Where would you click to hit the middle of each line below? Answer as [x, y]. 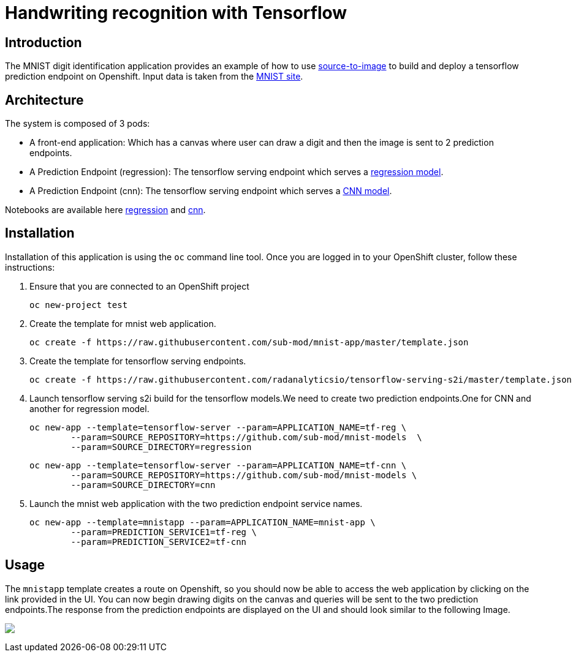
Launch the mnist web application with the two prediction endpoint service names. [196, 503]
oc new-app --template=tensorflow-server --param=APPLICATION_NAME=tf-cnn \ [218, 465]
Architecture [44, 100]
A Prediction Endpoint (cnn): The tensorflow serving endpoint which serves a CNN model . [211, 191]
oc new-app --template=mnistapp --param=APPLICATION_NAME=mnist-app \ [203, 522]
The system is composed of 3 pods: [78, 124]
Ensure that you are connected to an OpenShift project [139, 286]
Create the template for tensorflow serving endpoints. [138, 361]
